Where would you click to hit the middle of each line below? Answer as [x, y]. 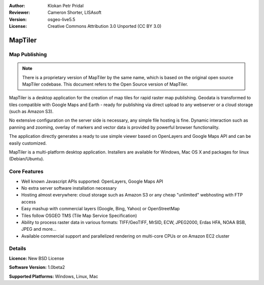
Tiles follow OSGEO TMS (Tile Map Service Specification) [79, 216]
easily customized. [28, 143]
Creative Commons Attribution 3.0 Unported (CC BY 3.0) [105, 26]
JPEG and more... [39, 229]
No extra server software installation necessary [69, 188]
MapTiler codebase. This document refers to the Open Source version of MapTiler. [105, 84]
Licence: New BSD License [37, 258]
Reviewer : [20, 13]
